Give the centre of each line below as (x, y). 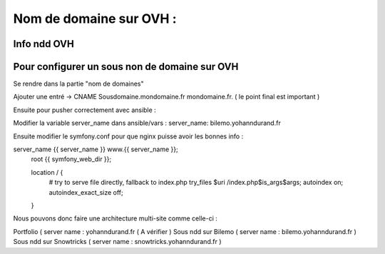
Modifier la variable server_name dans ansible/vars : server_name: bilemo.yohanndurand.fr (147, 123)
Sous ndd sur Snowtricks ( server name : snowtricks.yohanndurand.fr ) (117, 242)
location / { (47, 172)
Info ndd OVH (43, 44)
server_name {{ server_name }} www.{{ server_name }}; (96, 149)
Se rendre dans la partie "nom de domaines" (78, 84)
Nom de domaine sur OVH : (95, 19)
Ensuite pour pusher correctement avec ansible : (84, 110)
